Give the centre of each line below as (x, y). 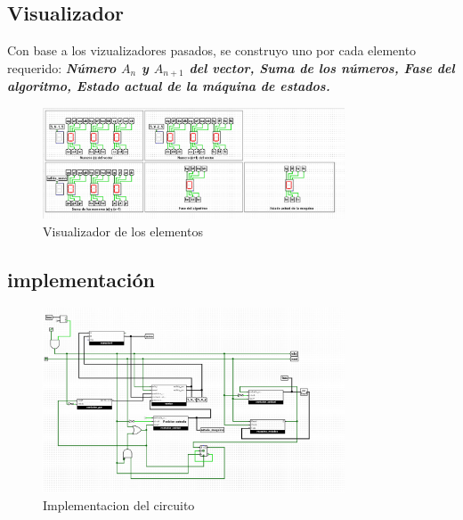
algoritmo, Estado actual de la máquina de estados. (169, 86)
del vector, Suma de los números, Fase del (322, 67)
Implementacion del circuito (119, 505)
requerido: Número (62, 67)
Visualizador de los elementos (123, 231)
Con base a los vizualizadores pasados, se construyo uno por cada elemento (212, 50)
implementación (81, 279)
